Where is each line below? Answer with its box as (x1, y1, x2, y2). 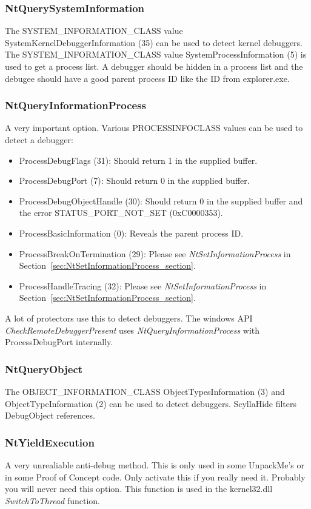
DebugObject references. (5, 409, 95, 422)
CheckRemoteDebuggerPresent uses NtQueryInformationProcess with (5, 323, 260, 336)
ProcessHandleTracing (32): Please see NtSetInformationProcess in (19, 279, 267, 292)
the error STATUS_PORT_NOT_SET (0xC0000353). (19, 206, 223, 219)
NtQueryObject (5, 361, 83, 376)
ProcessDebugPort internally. (5, 335, 113, 348)
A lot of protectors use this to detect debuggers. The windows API (5, 311, 253, 324)
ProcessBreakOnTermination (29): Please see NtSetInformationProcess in (19, 247, 291, 260)
